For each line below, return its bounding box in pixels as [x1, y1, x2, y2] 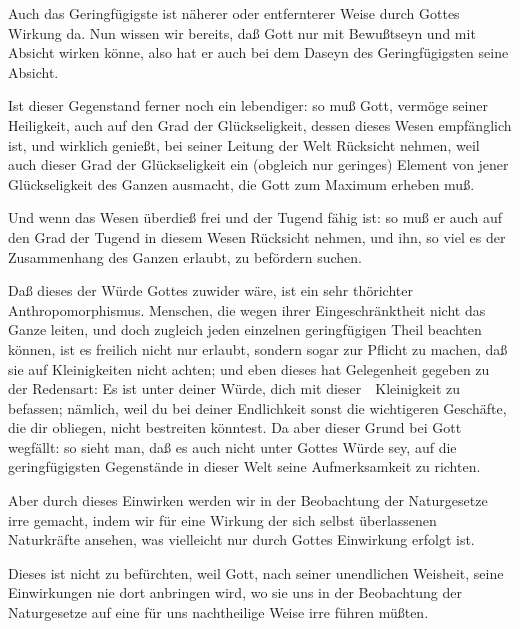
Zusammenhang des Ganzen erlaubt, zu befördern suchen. [8, 246, 362, 267]
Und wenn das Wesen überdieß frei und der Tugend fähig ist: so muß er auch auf [8, 207, 502, 228]
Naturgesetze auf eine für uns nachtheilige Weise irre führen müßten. [8, 602, 429, 623]
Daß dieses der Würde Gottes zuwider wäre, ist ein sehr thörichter [8, 280, 413, 301]
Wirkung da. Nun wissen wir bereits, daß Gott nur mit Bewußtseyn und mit [8, 22, 476, 43]
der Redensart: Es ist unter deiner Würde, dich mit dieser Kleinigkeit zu [8, 378, 461, 399]
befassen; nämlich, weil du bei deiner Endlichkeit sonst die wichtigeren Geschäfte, [8, 397, 507, 418]
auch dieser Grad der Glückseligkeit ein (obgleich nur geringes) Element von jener [8, 154, 509, 175]
